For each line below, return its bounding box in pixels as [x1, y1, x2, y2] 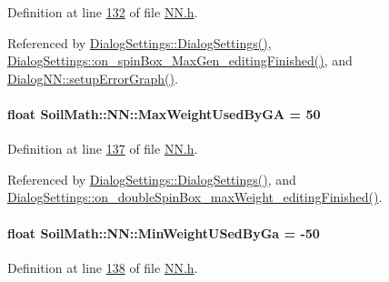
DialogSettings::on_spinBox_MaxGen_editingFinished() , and [7, 51, 353, 70]
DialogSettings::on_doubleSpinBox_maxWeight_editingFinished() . [7, 187, 383, 206]
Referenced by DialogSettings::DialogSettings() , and [7, 169, 296, 188]
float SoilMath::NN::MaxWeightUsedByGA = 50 [7, 104, 321, 123]
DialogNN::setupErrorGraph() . [7, 68, 178, 87]
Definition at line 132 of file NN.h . [7, 3, 198, 21]
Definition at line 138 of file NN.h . [7, 257, 198, 277]
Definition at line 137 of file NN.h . [7, 139, 198, 158]
